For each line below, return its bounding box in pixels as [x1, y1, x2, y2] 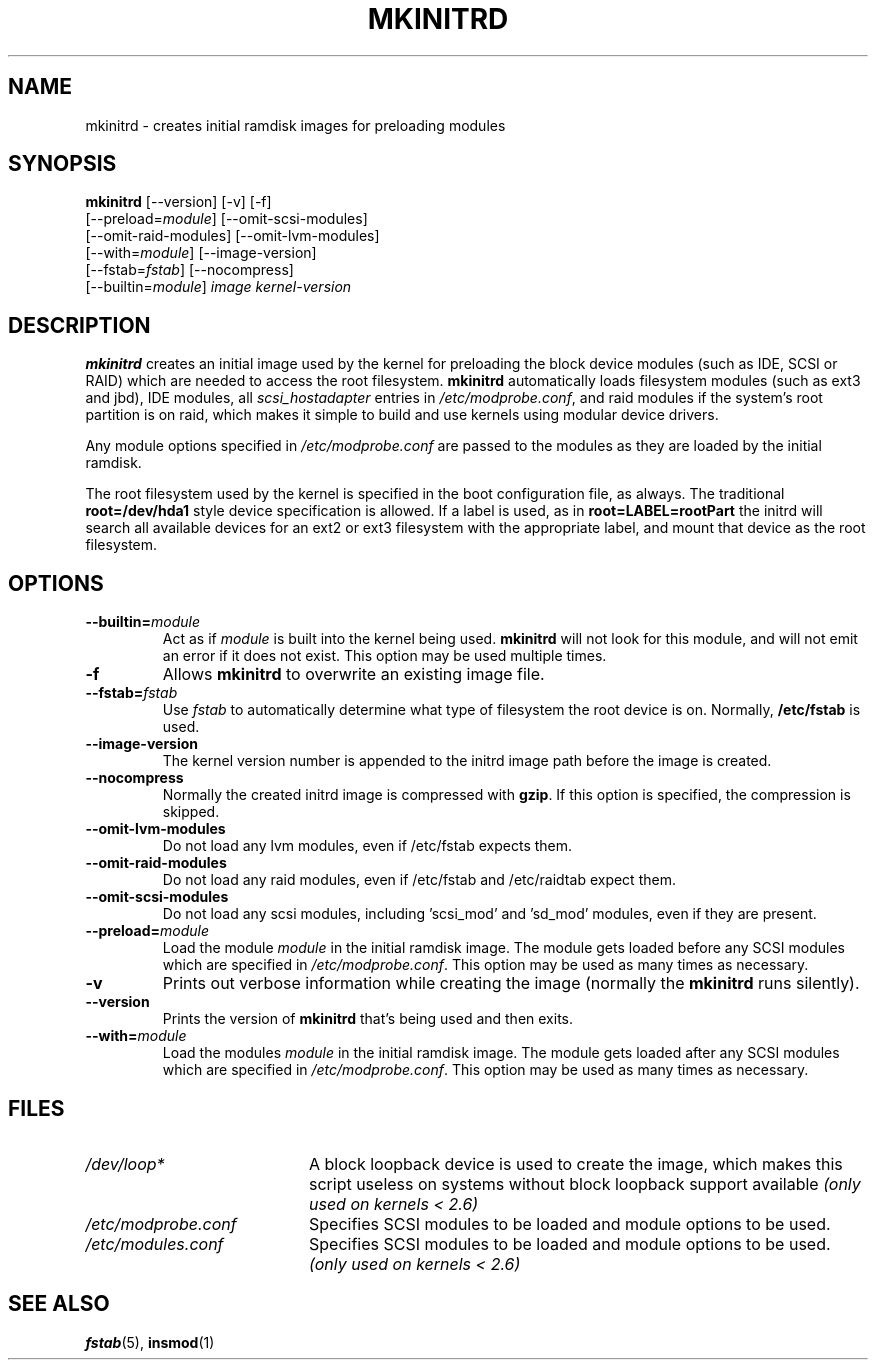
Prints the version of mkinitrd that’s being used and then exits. [162, 1010, 574, 1028]
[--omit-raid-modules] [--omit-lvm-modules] [85, 227, 380, 245]
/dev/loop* [85, 1153, 165, 1174]
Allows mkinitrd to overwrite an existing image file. [162, 664, 545, 685]
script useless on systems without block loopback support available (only [308, 1173, 861, 1194]
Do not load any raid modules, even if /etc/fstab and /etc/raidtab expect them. [162, 871, 676, 889]
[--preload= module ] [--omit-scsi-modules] [85, 210, 368, 228]
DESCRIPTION [8, 312, 151, 338]
